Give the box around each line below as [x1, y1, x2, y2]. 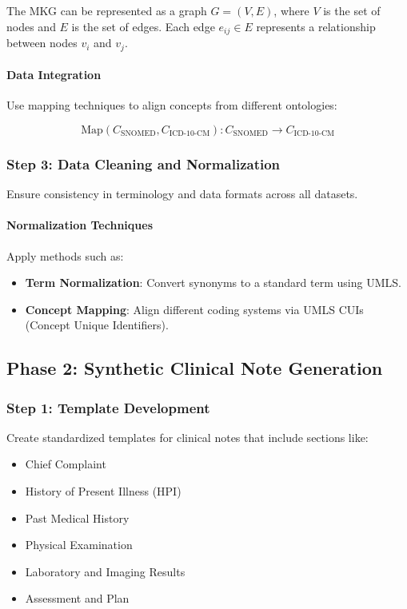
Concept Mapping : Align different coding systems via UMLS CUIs [25, 301, 364, 317]
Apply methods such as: [6, 247, 124, 264]
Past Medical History [25, 509, 130, 526]
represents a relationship [256, 18, 376, 34]
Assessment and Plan [25, 590, 130, 607]
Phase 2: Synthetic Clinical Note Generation [6, 356, 383, 380]
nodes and [6, 18, 56, 34]
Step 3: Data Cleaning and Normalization [6, 153, 281, 173]
